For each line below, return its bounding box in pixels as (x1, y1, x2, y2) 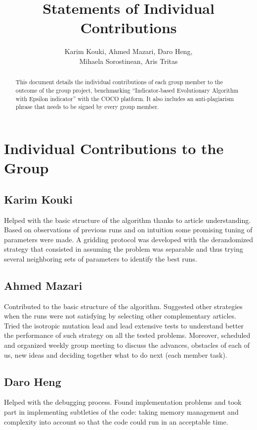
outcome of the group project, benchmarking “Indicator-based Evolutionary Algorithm (15, 86, 239, 94)
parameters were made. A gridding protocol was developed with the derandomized (4, 234, 253, 244)
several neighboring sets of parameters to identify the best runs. (4, 253, 197, 264)
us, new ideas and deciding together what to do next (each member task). (4, 349, 227, 360)
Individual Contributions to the (4, 138, 224, 158)
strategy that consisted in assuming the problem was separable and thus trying (4, 244, 243, 254)
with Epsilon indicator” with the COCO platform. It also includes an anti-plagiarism (15, 94, 234, 103)
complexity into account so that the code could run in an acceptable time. (4, 416, 228, 427)
